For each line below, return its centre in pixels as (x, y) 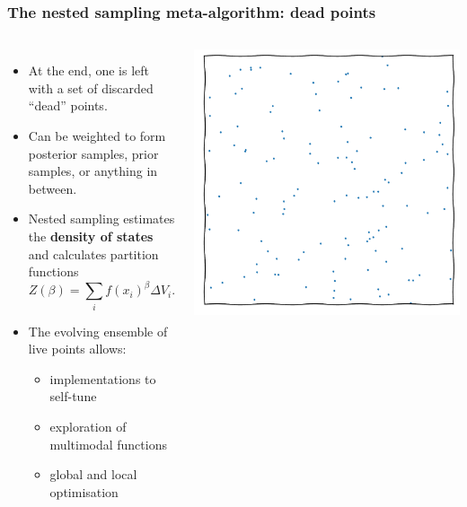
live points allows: (77, 349)
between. (53, 188)
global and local (93, 474)
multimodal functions (108, 444)
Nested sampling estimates (101, 219)
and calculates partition (93, 253)
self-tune (73, 396)
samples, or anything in (93, 171)
